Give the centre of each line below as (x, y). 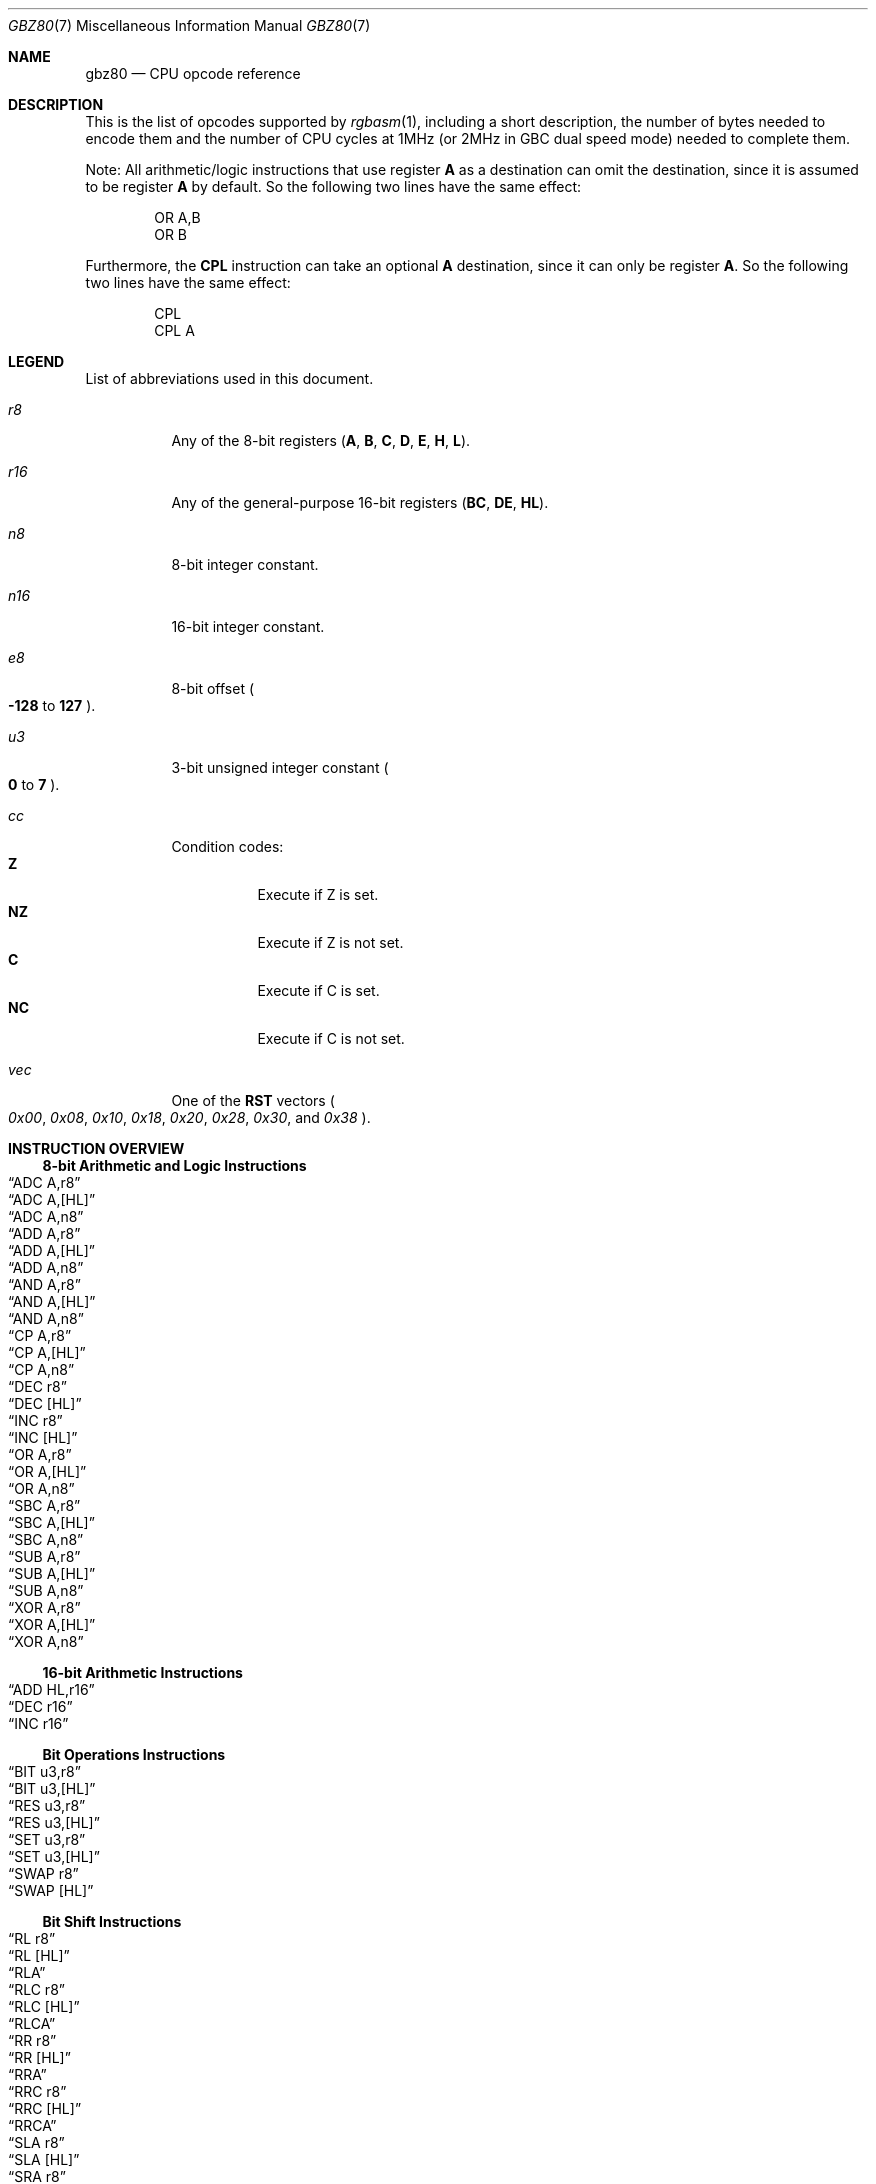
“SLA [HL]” (44, 2159)
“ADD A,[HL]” (52, 1250)
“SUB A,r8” (44, 1556)
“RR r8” (32, 2040)
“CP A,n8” (41, 1369)
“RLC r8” (36, 1989)
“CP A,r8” (40, 1335)
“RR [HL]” (39, 2057)
